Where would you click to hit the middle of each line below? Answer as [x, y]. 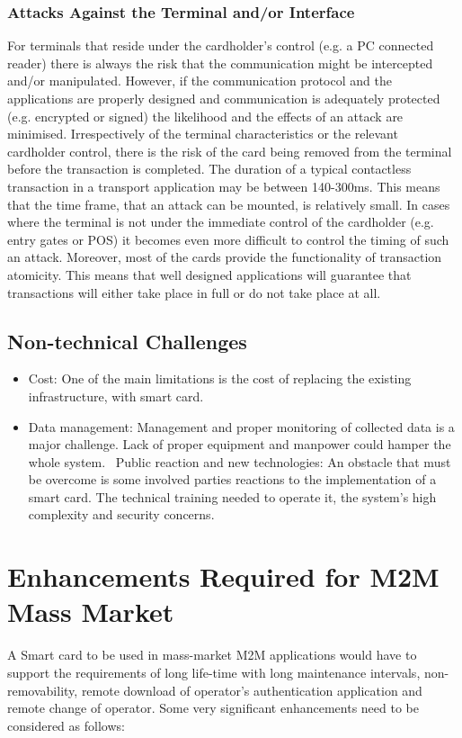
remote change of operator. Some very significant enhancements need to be [213, 708]
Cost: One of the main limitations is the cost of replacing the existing [220, 378]
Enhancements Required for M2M [223, 576]
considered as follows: [66, 725]
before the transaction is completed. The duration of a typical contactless [209, 169]
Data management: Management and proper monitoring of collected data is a [241, 426]
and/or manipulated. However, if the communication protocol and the [200, 81]
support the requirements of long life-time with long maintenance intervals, [214, 672]
